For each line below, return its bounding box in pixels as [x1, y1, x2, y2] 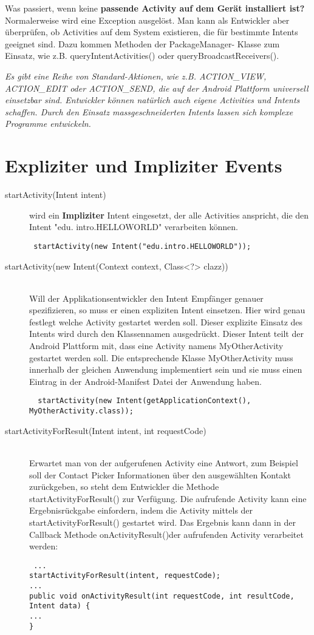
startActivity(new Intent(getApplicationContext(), [38, 396, 251, 406]
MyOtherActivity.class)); [29, 407, 134, 416]
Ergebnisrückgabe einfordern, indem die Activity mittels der [29, 504, 253, 517]
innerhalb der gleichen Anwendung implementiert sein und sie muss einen [29, 363, 302, 376]
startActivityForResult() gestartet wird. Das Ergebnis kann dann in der [29, 515, 296, 528]
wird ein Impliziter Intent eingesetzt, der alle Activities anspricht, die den [29, 208, 309, 221]
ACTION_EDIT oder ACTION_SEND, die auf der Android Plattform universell [5, 81, 309, 94]
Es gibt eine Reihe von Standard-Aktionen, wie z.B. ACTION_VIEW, [5, 69, 267, 82]
